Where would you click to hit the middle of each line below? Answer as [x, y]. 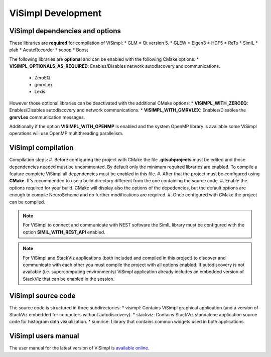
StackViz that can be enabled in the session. [69, 279]
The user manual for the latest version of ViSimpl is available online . [79, 348]
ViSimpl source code [42, 295]
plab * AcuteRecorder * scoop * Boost [49, 50]
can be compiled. [27, 202]
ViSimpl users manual [44, 336]
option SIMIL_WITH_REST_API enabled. [64, 232]
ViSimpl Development [55, 13]
